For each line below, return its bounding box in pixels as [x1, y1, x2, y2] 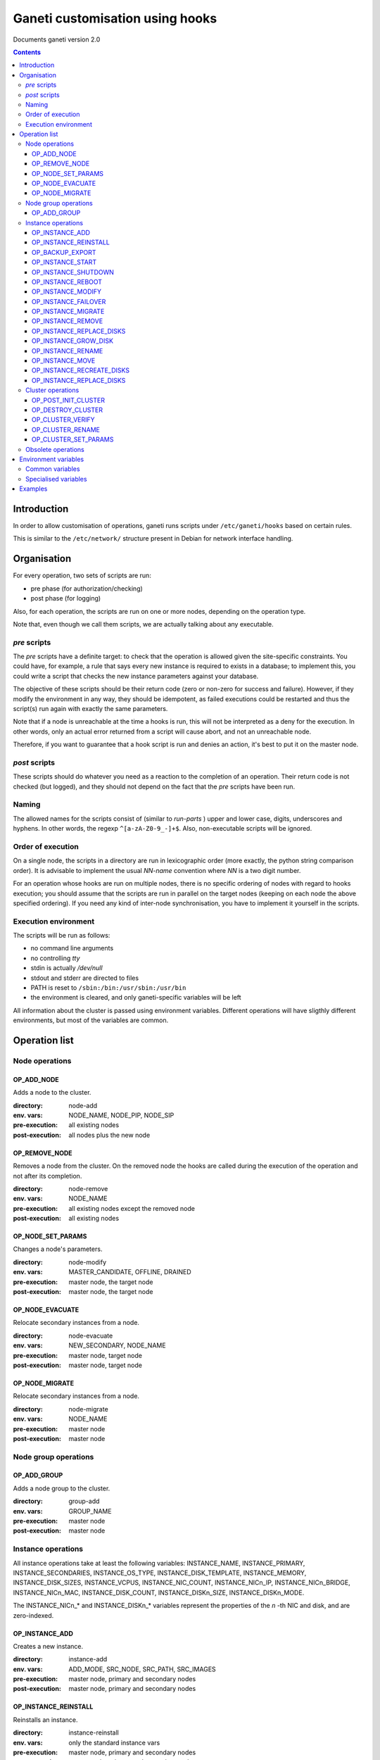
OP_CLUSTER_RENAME [32, 425, 100, 434]
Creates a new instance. [13, 1642, 84, 1650]
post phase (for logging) [30, 594, 101, 603]
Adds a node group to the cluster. [13, 1484, 110, 1492]
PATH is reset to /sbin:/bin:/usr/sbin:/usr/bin [30, 983, 186, 992]
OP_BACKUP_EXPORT [32, 248, 96, 256]
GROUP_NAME [68, 1507, 112, 1515]
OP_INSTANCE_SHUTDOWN [32, 268, 114, 276]
